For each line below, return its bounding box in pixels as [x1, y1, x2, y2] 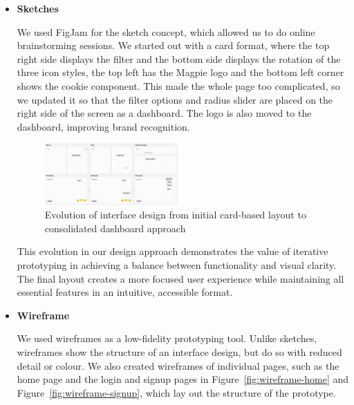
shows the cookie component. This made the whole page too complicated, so [17, 78, 340, 93]
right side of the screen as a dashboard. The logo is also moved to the [17, 106, 312, 120]
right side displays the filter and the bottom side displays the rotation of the [17, 51, 341, 66]
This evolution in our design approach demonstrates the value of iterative [17, 244, 328, 258]
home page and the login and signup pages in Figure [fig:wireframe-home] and [17, 372, 349, 386]
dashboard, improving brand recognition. [17, 119, 190, 133]
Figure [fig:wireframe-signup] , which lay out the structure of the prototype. [17, 385, 336, 399]
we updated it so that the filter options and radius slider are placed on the [17, 92, 333, 106]
